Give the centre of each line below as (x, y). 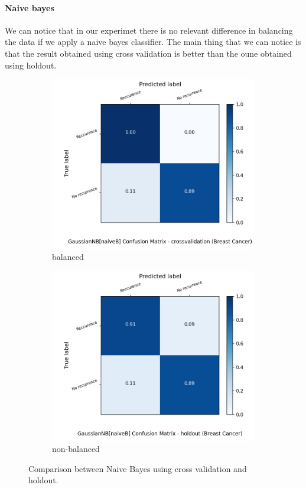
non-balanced (76, 449)
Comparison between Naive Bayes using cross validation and (138, 468)
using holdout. (31, 65)
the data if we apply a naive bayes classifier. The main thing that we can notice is (153, 42)
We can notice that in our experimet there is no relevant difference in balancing (149, 30)
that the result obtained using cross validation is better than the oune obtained (148, 53)
